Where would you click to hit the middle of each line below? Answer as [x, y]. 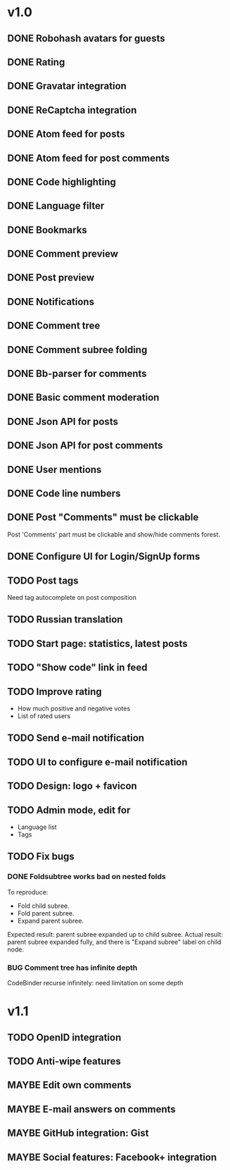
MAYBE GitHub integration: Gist [78, 1133]
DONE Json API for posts [63, 421]
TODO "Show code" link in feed [77, 668]
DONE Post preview [51, 278]
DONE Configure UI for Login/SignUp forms [104, 556]
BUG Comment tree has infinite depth [72, 968]
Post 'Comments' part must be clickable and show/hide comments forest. [114, 534]
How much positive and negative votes [74, 708]
